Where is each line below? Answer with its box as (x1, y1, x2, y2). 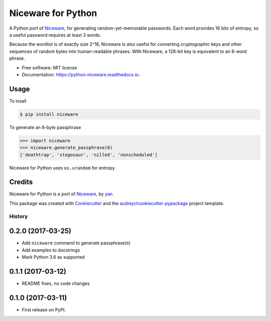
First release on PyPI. (22, 306, 66, 312)
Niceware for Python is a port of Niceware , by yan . (9, 191, 114, 197)
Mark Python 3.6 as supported (22, 254, 85, 260)
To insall (9, 98, 27, 104)
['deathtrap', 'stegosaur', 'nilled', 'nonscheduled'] (20, 152, 158, 158)
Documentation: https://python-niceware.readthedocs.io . (22, 71, 140, 77)
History (9, 212, 28, 220)
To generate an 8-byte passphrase (9, 124, 81, 130)
